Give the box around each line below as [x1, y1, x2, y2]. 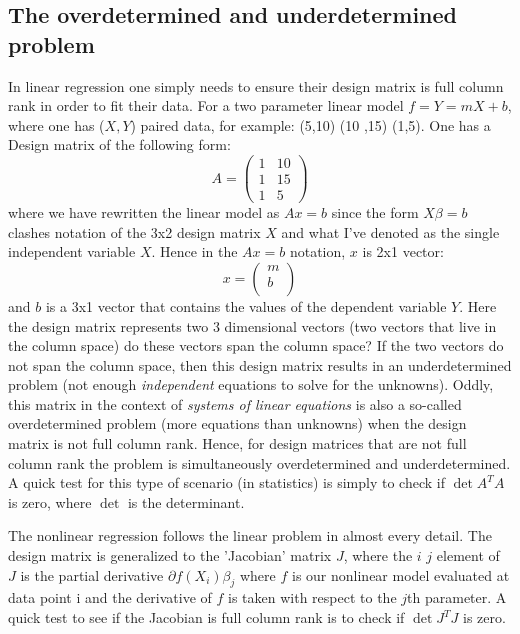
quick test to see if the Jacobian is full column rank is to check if [8, 607, 405, 628]
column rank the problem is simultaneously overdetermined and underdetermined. [8, 452, 511, 473]
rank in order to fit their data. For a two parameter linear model [8, 95, 404, 116]
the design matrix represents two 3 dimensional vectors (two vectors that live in [8, 315, 497, 336]
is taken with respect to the [228, 587, 397, 608]
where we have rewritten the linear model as [8, 202, 280, 223]
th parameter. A [407, 587, 507, 608]
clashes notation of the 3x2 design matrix [8, 221, 261, 242]
